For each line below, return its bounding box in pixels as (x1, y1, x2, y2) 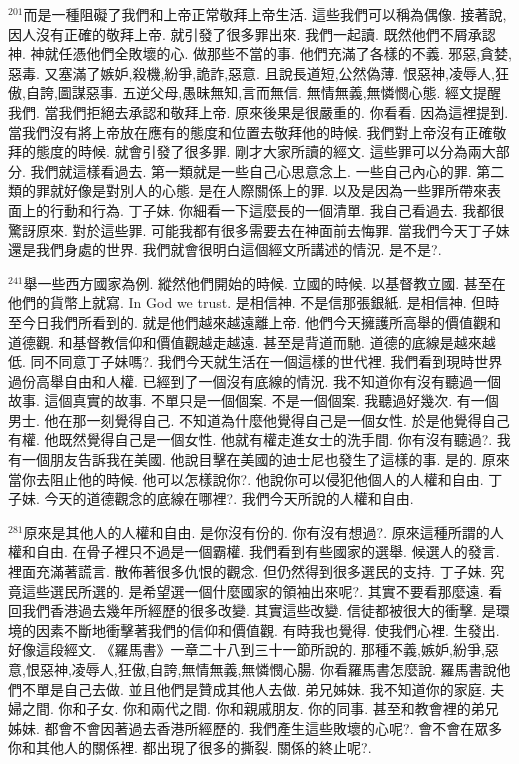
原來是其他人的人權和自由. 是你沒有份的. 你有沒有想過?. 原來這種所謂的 (23, 521, 490, 542)
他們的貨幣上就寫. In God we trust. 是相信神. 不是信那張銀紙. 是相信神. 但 (8, 292, 486, 313)
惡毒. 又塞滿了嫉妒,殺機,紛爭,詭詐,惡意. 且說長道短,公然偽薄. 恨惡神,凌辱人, (8, 62, 495, 83)
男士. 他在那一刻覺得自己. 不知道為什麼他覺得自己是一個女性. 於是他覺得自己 (8, 409, 510, 430)
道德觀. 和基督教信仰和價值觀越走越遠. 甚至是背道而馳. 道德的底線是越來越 (8, 331, 496, 352)
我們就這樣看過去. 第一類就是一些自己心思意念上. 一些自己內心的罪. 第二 (30, 160, 505, 181)
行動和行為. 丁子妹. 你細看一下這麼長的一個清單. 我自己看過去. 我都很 (49, 199, 505, 220)
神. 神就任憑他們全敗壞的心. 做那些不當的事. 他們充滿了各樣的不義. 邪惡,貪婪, (8, 43, 512, 64)
